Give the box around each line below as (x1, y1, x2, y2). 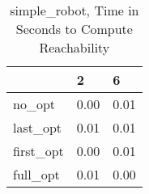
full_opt (13, 165, 60, 183)
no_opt (13, 95, 56, 113)
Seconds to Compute (15, 19, 133, 38)
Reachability (39, 38, 110, 57)
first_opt (13, 141, 64, 160)
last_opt (13, 118, 62, 137)
